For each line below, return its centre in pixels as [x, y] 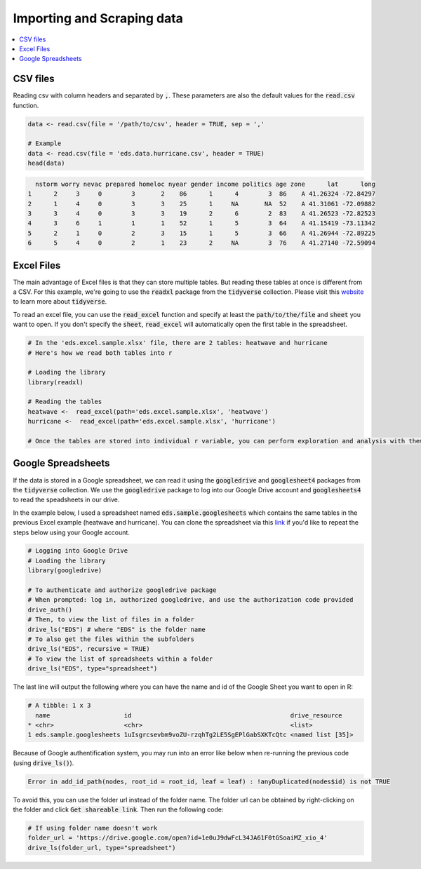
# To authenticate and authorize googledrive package [122, 590]
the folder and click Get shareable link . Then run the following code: [118, 809]
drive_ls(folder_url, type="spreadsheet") [102, 848]
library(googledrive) [65, 571]
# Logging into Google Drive [78, 551]
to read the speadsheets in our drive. [66, 500]
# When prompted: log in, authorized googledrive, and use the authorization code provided [191, 600]
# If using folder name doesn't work [93, 828]
